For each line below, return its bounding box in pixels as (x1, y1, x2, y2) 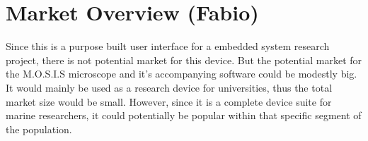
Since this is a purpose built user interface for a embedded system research (6, 39, 330, 54)
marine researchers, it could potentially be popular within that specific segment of (6, 108, 362, 123)
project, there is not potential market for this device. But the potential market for (6, 52, 362, 67)
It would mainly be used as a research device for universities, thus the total (6, 80, 333, 94)
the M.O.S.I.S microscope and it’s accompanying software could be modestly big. (6, 66, 357, 81)
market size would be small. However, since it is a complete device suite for (6, 94, 332, 109)
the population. (6, 121, 72, 136)
